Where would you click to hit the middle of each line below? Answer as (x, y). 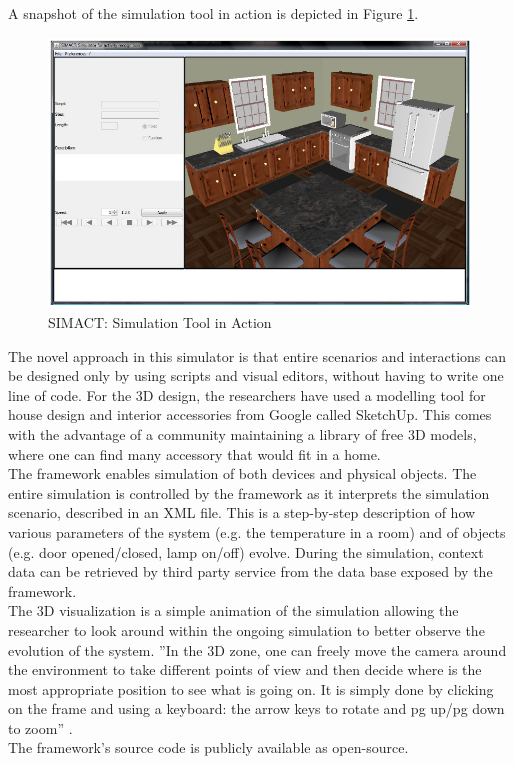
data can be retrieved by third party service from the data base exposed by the (250, 571)
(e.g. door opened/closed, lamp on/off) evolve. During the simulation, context (246, 551)
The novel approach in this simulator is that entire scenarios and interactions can (257, 355)
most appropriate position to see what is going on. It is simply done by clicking (251, 688)
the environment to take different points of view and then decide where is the (245, 669)
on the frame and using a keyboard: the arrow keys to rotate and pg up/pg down (256, 708)
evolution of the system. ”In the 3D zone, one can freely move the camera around (257, 649)
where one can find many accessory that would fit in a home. (194, 453)
